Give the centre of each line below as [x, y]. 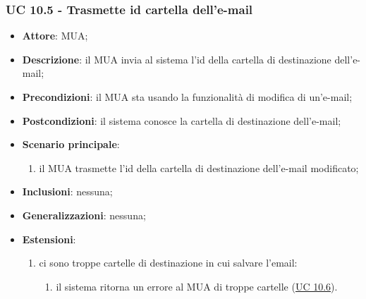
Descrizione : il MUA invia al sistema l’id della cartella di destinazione [177, 59]
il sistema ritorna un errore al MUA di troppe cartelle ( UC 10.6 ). [197, 286]
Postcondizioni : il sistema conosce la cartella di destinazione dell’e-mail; [182, 120]
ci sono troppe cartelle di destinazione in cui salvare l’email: [168, 263]
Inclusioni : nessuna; [67, 191]
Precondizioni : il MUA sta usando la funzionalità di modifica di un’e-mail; [187, 97]
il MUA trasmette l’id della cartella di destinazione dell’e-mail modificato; [199, 167]
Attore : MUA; [55, 36]
